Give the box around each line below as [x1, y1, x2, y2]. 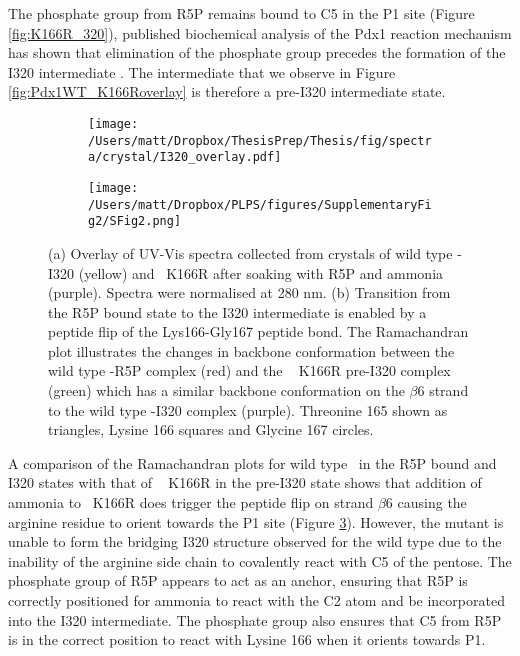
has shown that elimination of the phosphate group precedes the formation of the [8, 42, 506, 63]
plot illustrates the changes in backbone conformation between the [48, 340, 455, 361]
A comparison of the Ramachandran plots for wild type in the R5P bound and [8, 452, 497, 473]
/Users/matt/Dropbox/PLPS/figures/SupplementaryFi [88, 197, 432, 212]
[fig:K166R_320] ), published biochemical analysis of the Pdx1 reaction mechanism [8, 22, 512, 43]
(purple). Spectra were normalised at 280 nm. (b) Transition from [48, 282, 451, 303]
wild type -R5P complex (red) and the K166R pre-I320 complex [48, 360, 451, 381]
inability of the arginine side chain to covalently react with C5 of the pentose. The [8, 550, 512, 571]
